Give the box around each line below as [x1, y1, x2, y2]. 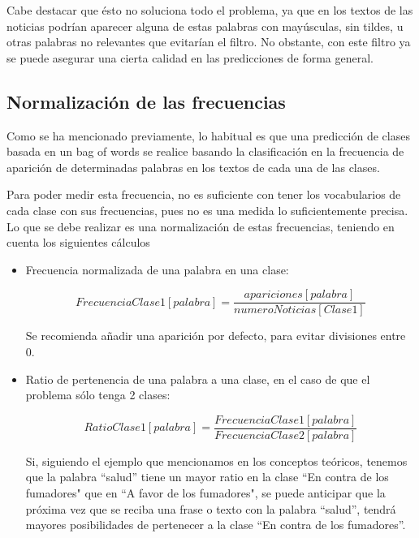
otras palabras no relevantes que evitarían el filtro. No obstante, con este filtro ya [6, 33, 411, 50]
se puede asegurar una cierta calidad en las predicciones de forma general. [6, 49, 374, 66]
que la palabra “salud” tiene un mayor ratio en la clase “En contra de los [25, 468, 389, 485]
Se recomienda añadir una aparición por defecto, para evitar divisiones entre [25, 327, 406, 344]
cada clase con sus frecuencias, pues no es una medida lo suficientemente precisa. [6, 201, 408, 218]
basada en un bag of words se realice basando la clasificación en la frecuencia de [6, 143, 404, 160]
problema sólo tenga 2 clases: [25, 386, 171, 403]
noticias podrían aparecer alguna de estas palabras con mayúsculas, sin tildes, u [6, 17, 404, 34]
